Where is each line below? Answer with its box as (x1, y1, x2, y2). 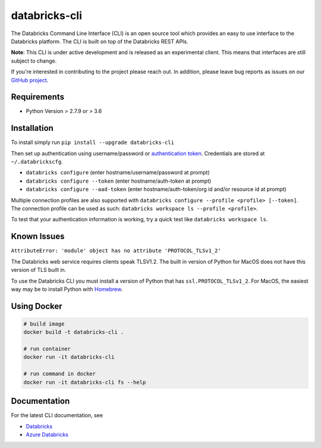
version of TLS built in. (11, 267, 67, 274)
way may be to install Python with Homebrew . (11, 286, 123, 293)
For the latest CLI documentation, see (11, 412, 103, 419)
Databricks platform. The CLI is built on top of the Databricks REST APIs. (11, 37, 188, 45)
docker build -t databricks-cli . (23, 329, 124, 336)
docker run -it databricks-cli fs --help (23, 378, 146, 386)
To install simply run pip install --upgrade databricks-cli (11, 139, 175, 146)
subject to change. (11, 57, 57, 64)
